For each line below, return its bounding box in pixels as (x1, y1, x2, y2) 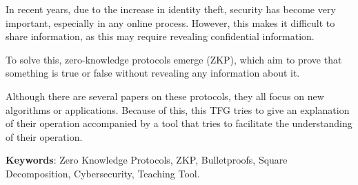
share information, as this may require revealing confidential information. (6, 29, 315, 43)
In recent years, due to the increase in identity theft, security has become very (6, 2, 336, 16)
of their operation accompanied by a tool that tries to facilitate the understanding (6, 116, 352, 130)
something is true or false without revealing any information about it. (6, 66, 300, 80)
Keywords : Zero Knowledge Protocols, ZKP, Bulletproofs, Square (6, 153, 288, 167)
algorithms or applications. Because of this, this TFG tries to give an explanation (6, 102, 350, 117)
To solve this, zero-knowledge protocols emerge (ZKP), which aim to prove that (6, 52, 342, 66)
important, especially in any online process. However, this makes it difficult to (6, 15, 335, 30)
